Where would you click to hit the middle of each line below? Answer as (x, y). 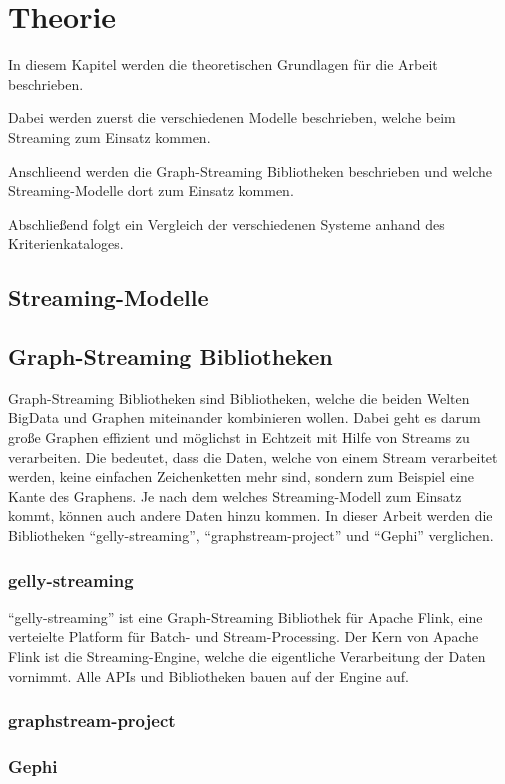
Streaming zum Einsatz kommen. (109, 136)
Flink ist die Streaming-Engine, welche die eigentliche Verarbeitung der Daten (247, 656)
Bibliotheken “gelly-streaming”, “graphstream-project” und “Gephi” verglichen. (251, 535)
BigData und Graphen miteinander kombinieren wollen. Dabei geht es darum (244, 417)
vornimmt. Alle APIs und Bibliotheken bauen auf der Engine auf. (208, 675)
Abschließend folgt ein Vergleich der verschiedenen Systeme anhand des (226, 223)
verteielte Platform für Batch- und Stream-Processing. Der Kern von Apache (243, 636)
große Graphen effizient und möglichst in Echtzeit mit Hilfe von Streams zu (239, 437)
